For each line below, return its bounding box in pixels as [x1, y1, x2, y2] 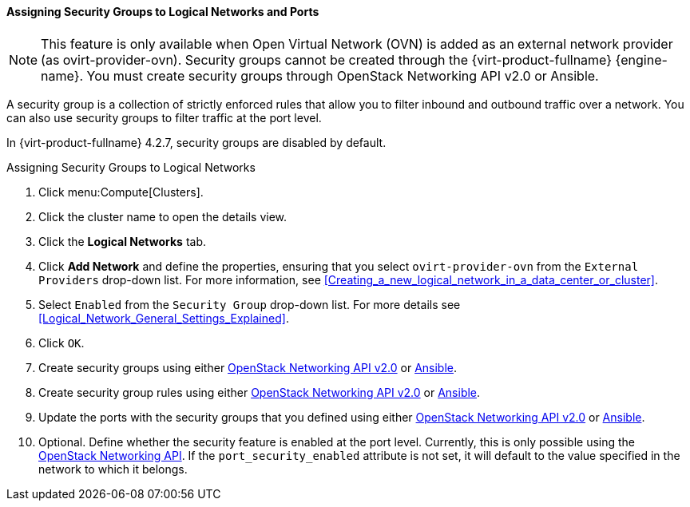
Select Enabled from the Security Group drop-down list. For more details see [38, 297, 461, 311]
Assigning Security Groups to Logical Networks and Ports [6, 5, 319, 18]
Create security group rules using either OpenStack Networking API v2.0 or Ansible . [38, 385, 481, 399]
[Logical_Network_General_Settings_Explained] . [38, 311, 289, 325]
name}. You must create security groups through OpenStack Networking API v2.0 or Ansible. [41, 67, 599, 84]
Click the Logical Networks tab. [38, 234, 207, 248]
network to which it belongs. [38, 461, 188, 476]
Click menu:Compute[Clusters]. [38, 184, 204, 199]
